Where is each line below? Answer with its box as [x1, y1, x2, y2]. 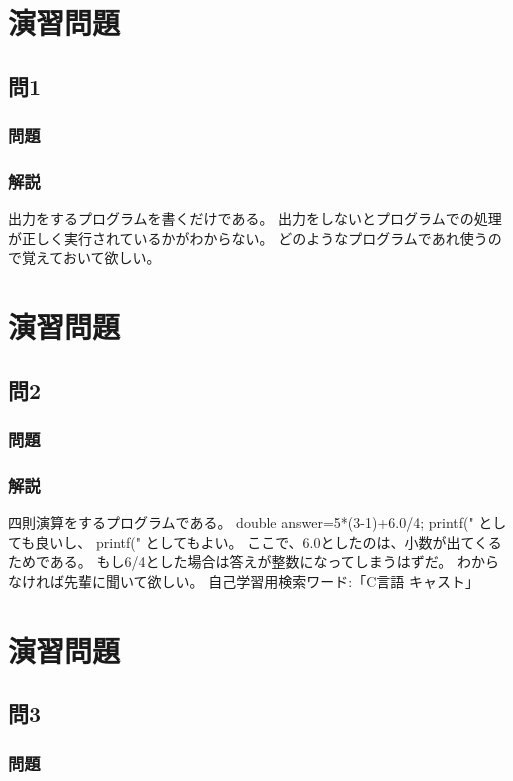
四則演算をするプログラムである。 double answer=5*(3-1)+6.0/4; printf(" [8, 512, 474, 533]
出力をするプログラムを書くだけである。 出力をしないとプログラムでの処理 [8, 208, 502, 229]
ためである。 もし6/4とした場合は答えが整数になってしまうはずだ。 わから [8, 551, 499, 572]
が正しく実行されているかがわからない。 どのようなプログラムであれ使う [8, 227, 488, 248]
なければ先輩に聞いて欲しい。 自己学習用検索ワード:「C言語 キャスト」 [8, 571, 479, 591]
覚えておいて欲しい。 [21, 247, 161, 268]
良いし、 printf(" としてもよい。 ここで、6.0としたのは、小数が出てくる [35, 531, 502, 552]
